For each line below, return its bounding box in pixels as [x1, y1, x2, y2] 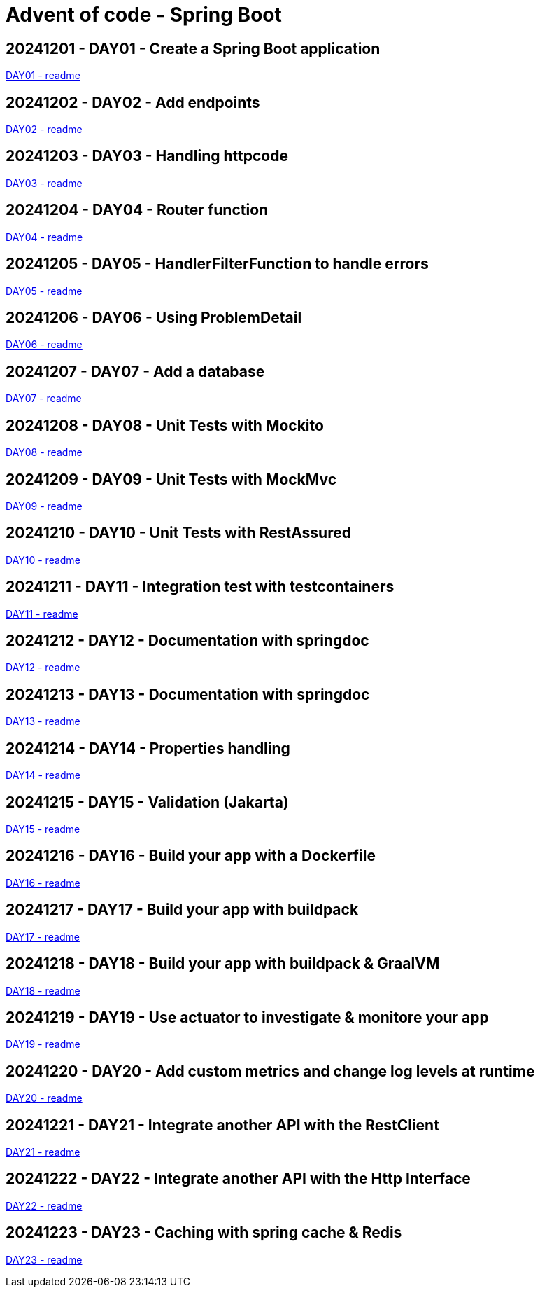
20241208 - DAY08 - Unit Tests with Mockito [6, 416, 324, 434]
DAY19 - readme [6, 1038, 80, 1051]
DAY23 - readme [6, 1253, 83, 1266]
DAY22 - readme [6, 1199, 83, 1212]
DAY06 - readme [6, 338, 83, 351]
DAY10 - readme [6, 553, 80, 566]
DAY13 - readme [6, 715, 80, 728]
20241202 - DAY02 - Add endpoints [6, 93, 260, 111]
